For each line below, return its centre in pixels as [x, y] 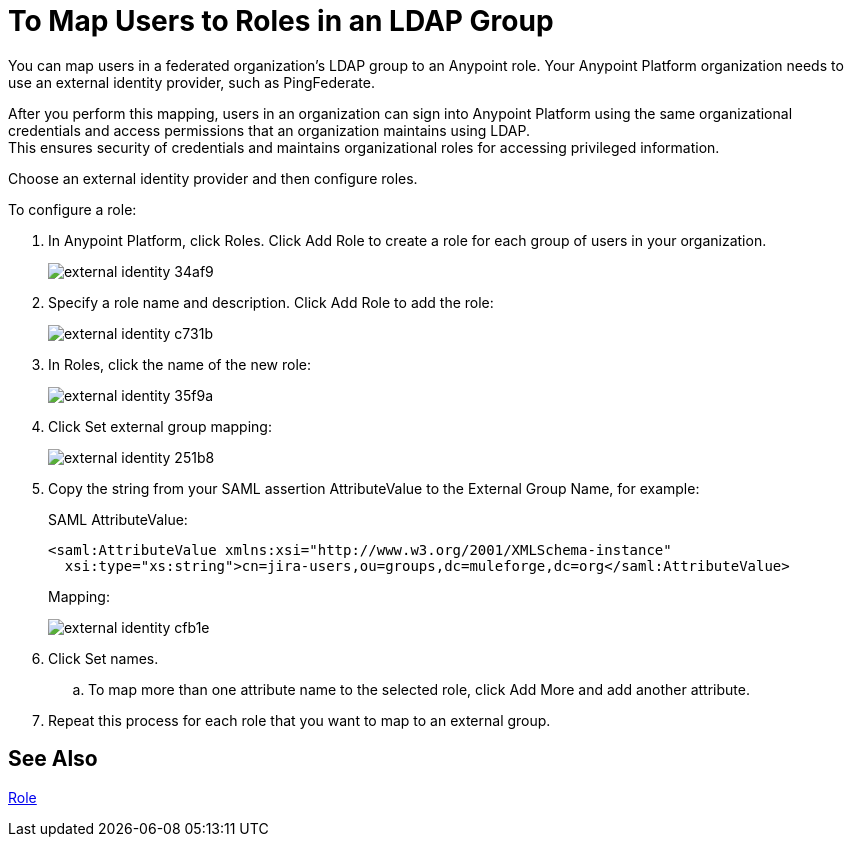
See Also [53, 759]
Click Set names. [103, 658]
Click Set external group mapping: [160, 426]
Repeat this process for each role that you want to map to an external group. [299, 720]
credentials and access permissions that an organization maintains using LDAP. [269, 130]
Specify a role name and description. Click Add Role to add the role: [271, 302]
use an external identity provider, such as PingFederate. [191, 82]
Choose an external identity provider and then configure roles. [213, 178]
